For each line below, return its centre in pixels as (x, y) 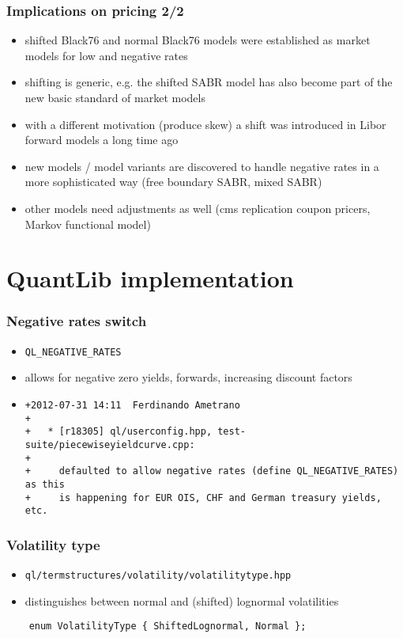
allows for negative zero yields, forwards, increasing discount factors (188, 377)
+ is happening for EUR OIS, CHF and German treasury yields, (203, 497)
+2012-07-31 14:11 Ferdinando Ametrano (132, 405)
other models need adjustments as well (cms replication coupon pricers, (198, 208)
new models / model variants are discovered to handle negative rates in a (202, 166)
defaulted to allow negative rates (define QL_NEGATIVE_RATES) (229, 471)
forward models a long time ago (102, 140)
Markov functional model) (88, 224)
